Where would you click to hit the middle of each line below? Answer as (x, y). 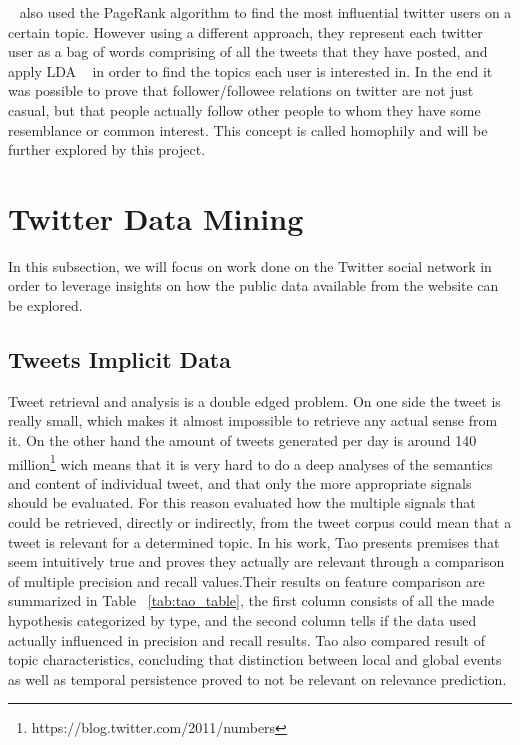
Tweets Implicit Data (119, 359)
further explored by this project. (107, 149)
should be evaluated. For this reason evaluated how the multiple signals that (242, 502)
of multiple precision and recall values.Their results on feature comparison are (246, 580)
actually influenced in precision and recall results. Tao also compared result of (246, 639)
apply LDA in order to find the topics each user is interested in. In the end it (250, 70)
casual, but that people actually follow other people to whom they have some (244, 109)
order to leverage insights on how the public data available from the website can (253, 285)
